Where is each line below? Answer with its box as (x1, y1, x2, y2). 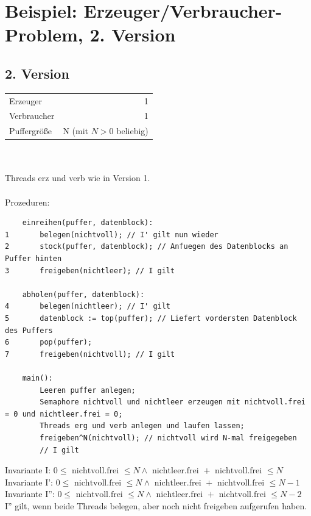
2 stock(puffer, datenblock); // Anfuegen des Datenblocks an (5, 242, 288, 251)
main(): (22, 373, 53, 382)
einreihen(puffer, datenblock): (22, 218, 153, 228)
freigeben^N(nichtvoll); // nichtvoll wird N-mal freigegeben (40, 433, 297, 442)
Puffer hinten (5, 254, 62, 263)
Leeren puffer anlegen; (40, 385, 136, 395)
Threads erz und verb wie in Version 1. (5, 171, 150, 184)
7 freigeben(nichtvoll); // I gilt (5, 349, 175, 359)
